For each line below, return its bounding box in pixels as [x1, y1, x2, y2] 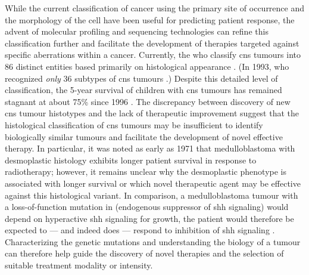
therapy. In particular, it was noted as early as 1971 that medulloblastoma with [5, 142, 295, 155]
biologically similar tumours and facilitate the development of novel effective [5, 130, 283, 143]
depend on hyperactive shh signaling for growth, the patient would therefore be [5, 212, 294, 224]
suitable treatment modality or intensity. [5, 259, 153, 271]
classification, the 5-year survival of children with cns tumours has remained [5, 84, 282, 96]
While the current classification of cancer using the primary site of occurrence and [5, 2, 305, 14]
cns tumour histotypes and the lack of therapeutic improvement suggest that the [5, 107, 299, 119]
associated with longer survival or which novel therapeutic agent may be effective [5, 177, 301, 189]
